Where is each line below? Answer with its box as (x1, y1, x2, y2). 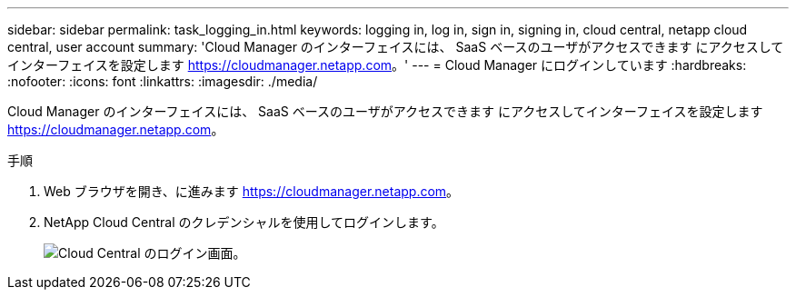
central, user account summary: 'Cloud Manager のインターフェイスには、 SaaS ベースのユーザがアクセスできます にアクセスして (7, 39, 784, 54)
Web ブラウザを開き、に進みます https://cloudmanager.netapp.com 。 (44, 183, 460, 199)
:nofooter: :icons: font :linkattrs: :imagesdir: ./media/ (7, 74, 318, 89)
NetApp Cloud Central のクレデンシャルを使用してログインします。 (44, 214, 444, 230)
